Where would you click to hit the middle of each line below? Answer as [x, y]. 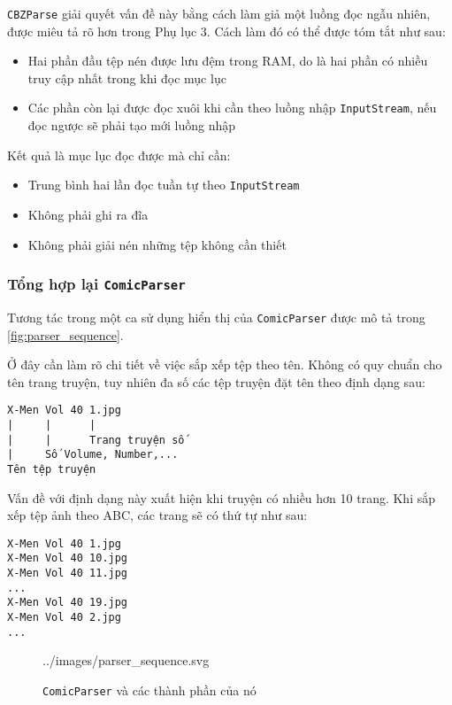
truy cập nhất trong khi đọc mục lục [127, 77]
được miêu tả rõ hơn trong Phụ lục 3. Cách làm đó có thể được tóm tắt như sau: [226, 31]
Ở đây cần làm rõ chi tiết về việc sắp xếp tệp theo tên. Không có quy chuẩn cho [225, 364]
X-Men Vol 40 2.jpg [64, 618]
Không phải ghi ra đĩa [88, 214]
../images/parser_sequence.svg [126, 660]
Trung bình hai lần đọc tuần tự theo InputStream [164, 185]
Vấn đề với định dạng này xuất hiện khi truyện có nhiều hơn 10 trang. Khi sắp [222, 497]
